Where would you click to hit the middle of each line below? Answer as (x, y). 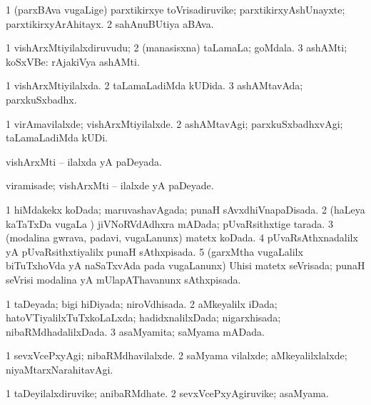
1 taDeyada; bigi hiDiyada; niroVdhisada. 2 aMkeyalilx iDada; (142, 303)
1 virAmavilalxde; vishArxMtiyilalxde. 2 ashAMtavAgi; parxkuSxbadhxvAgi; (174, 123)
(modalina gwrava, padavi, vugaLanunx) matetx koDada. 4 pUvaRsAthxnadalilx (182, 237)
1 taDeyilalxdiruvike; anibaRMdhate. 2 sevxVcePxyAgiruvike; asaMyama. (167, 393)
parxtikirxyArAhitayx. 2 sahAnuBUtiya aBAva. (110, 23)
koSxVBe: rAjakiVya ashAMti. (73, 61)
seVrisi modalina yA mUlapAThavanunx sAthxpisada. (123, 279)
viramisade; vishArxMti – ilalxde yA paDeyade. (110, 185)
